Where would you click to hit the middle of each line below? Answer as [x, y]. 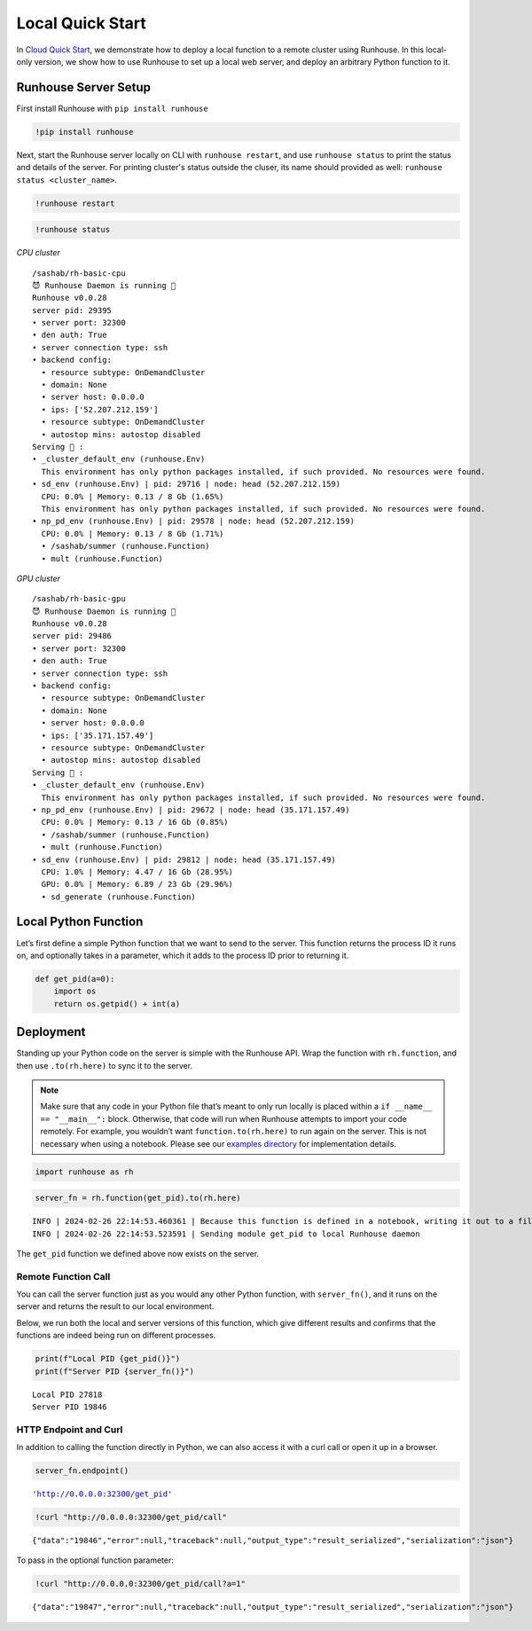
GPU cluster [39, 578]
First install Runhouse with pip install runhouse [112, 108]
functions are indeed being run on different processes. [116, 1336]
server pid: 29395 [72, 310]
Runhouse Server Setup [83, 87]
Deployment [51, 1032]
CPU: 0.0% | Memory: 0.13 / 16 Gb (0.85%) [135, 822]
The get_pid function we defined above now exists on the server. [138, 1253]
